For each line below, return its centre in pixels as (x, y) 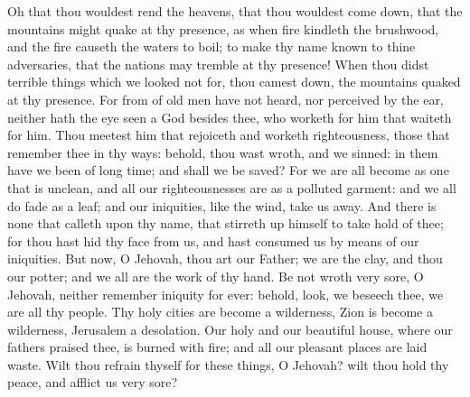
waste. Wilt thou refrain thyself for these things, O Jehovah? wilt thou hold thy (228, 364)
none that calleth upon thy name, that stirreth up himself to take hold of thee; (226, 223)
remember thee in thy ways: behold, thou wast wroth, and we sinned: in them (223, 152)
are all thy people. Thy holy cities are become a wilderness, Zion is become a (220, 312)
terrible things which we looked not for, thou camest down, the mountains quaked (234, 82)
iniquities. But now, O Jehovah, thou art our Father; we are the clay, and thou (225, 259)
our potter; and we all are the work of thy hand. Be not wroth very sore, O (216, 276)
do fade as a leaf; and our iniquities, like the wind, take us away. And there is (222, 205)
